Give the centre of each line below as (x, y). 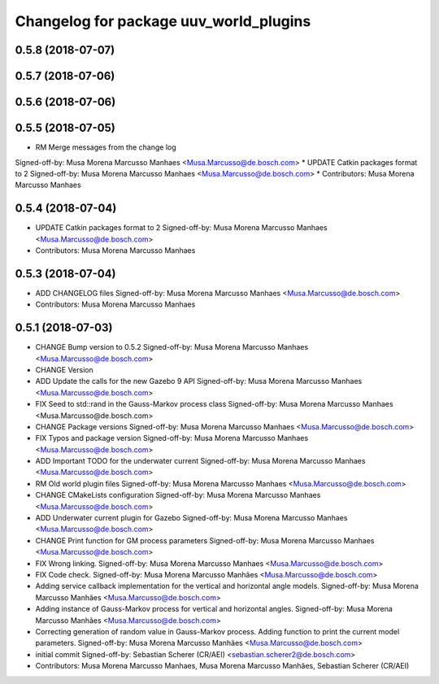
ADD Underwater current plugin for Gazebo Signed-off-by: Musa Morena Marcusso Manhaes (191, 518)
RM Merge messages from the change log (106, 147)
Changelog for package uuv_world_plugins (163, 21)
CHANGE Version (64, 369)
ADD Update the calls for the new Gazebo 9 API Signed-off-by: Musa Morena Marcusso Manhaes (199, 381)
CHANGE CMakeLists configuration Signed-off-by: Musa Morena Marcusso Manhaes (178, 495)
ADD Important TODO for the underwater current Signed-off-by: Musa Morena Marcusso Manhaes (200, 461)
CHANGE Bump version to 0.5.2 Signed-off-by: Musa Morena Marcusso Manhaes (172, 347)
